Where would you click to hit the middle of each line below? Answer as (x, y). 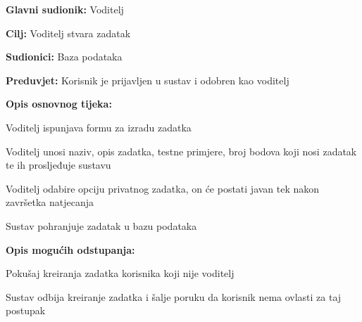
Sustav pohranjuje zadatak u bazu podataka (101, 225)
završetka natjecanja (50, 202)
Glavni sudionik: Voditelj (65, 9)
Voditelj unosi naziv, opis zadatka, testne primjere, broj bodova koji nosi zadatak (181, 151)
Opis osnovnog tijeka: (59, 104)
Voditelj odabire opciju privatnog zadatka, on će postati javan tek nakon (163, 188)
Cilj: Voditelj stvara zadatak (68, 33)
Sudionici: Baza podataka (64, 57)
